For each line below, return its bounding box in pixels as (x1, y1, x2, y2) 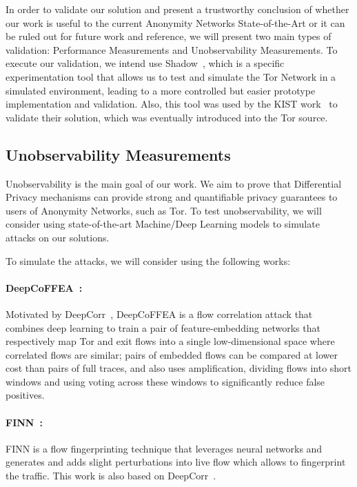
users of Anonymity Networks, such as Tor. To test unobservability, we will (6, 203, 322, 217)
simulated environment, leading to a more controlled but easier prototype (6, 83, 316, 97)
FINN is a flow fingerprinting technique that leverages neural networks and (6, 441, 323, 455)
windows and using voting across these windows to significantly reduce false (6, 374, 325, 388)
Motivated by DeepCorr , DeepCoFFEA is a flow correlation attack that (6, 306, 313, 321)
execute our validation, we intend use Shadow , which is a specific (6, 56, 285, 70)
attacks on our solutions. (6, 230, 110, 244)
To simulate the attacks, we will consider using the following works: (6, 253, 291, 268)
